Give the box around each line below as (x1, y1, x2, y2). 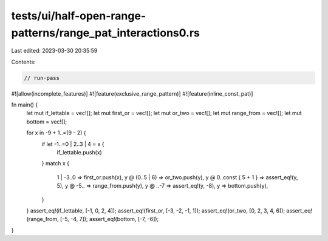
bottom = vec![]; (26, 118, 67, 125)
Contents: (11, 58, 36, 65)
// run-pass (24, 74, 60, 81)
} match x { (41, 160, 70, 167)
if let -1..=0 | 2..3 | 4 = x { (41, 140, 104, 148)
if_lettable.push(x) (56, 149, 103, 156)
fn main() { (11, 101, 38, 108)
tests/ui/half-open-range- (11, 9, 146, 22)
